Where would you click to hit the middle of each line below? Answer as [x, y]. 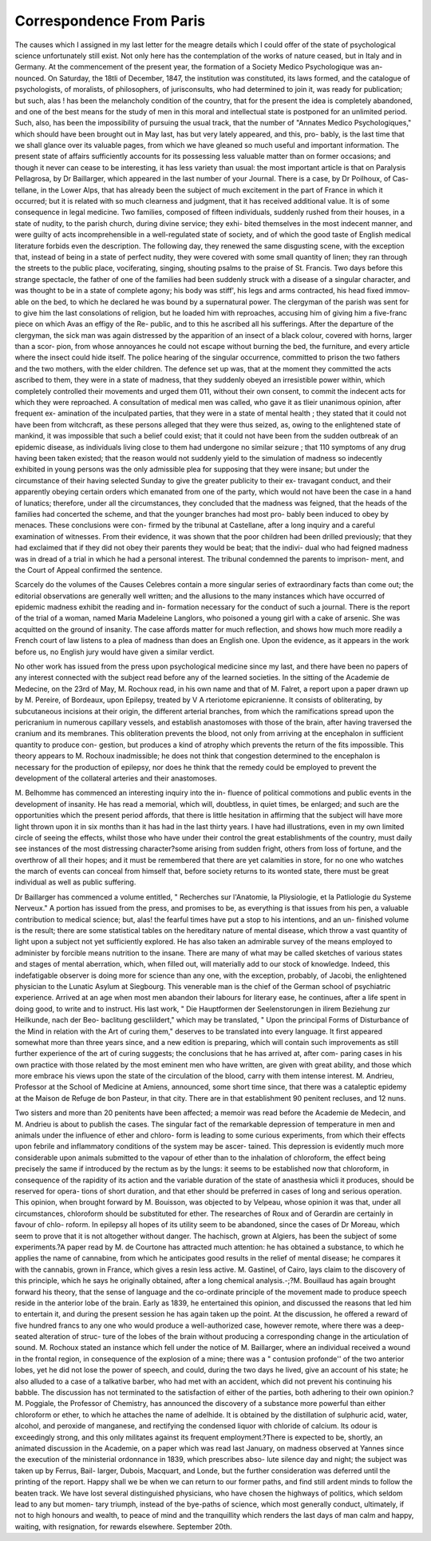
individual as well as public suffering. [75, 882]
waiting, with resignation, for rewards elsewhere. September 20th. [123, 1527]
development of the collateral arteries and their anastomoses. [116, 778]
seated [26, 1336]
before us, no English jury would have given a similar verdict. [115, 652]
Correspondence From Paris [110, 21]
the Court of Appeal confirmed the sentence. [89, 570]
